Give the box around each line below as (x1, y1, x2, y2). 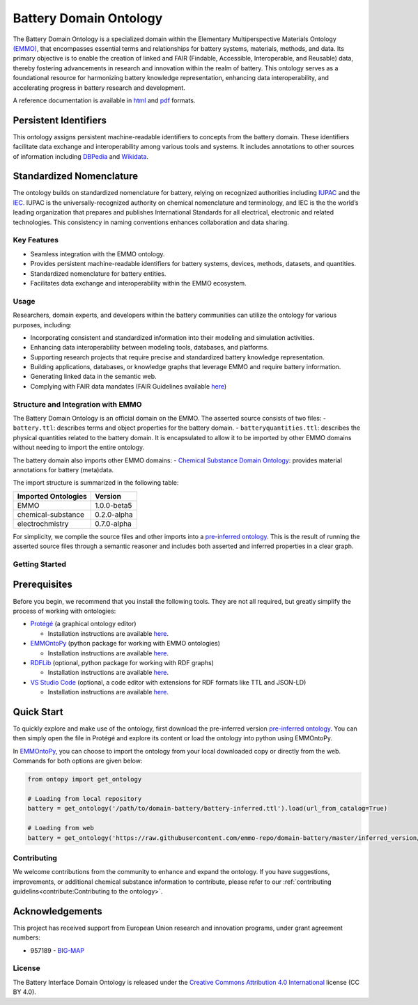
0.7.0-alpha (95, 519, 132, 529)
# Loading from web (27, 824, 94, 832)
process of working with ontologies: (13, 607, 116, 615)
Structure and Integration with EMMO (13, 399, 142, 409)
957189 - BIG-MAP (30, 946, 85, 954)
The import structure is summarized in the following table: (13, 478, 179, 487)
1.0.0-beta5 (95, 500, 132, 510)
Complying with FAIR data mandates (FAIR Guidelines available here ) (30, 382, 227, 390)
